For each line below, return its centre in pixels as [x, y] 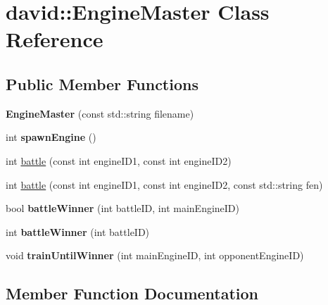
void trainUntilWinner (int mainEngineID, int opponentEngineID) [155, 255]
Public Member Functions [102, 83]
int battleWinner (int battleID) [78, 231]
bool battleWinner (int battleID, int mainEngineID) [123, 208]
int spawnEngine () [51, 137]
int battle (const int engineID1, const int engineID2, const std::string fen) [164, 184]
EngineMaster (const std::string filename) [100, 113]
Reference [55, 39]
